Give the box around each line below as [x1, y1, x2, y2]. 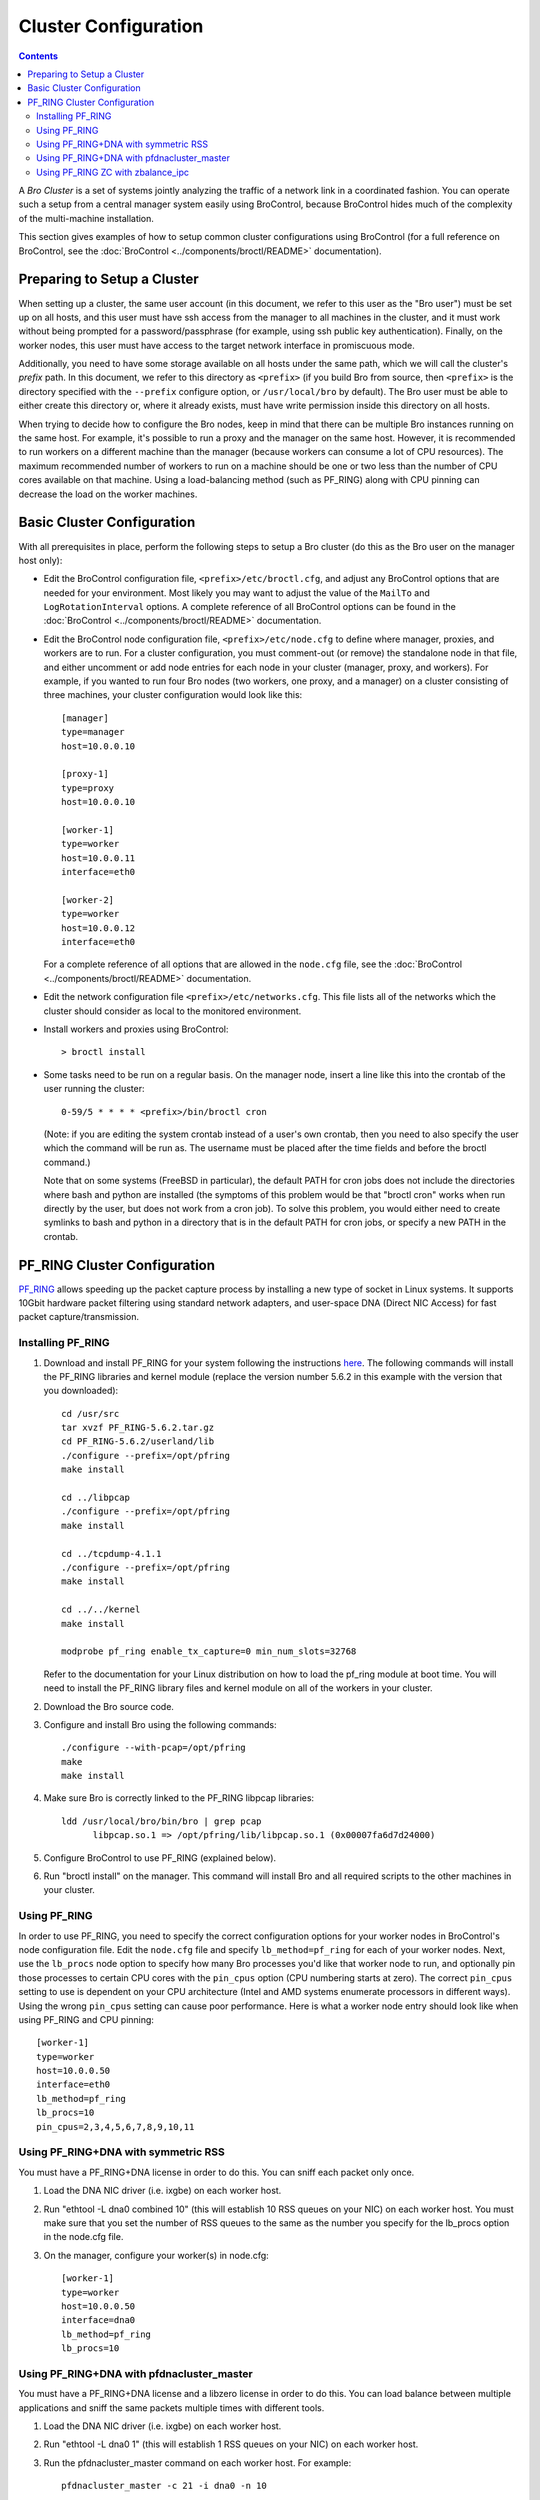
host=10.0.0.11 [61, 852, 136, 864]
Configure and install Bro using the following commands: [43, 1718, 277, 1730]
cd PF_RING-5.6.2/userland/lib [61, 1436, 215, 1447]
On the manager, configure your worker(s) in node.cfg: [43, 2249, 269, 2261]
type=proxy [61, 782, 115, 794]
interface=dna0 [61, 2315, 136, 2326]
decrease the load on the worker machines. [18, 488, 198, 500]
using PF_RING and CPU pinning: [18, 2013, 155, 2025]
